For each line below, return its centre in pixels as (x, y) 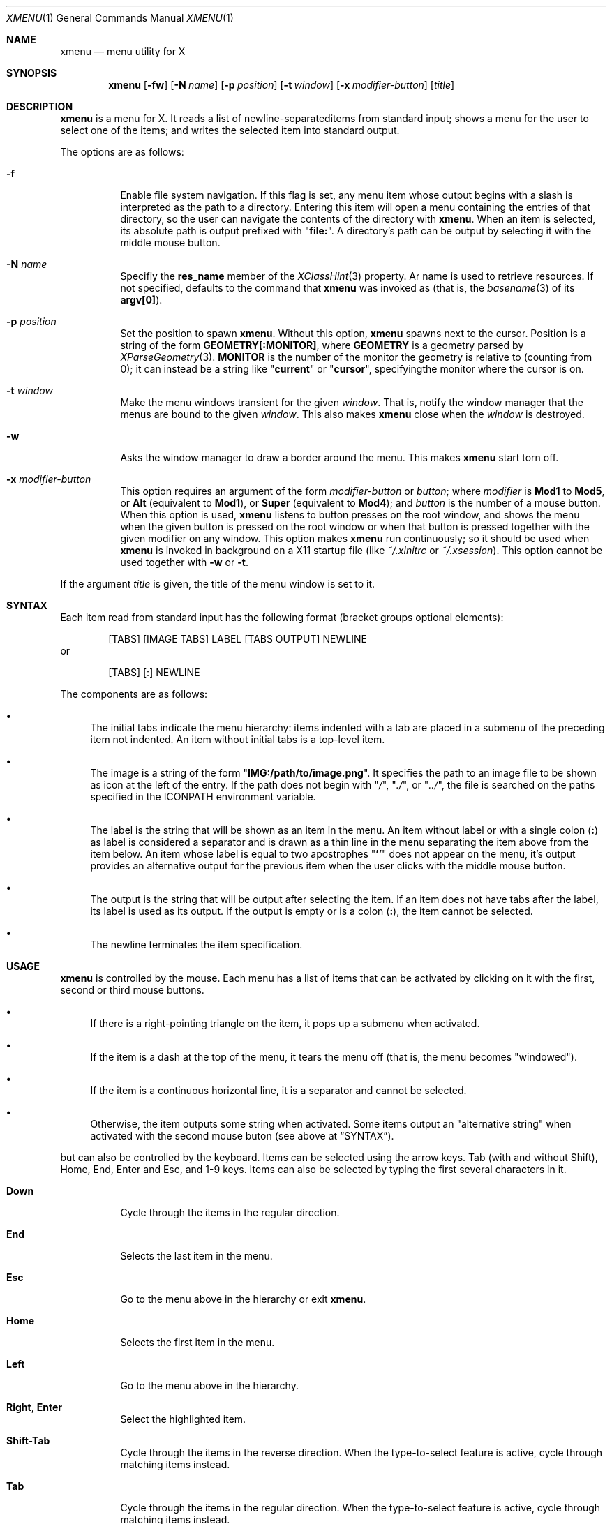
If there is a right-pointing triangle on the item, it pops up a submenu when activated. (285, 1023)
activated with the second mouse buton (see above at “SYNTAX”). (242, 1136)
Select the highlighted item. (183, 1419)
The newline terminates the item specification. (196, 944)
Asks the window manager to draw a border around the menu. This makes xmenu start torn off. (339, 457)
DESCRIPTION (40, 106)
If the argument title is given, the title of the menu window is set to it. (218, 584)
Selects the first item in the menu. (197, 1342)
